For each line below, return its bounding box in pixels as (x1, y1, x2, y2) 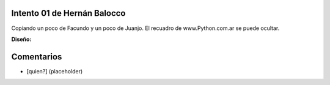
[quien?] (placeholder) (26, 67, 83, 75)
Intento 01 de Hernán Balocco (11, 8, 126, 18)
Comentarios (11, 51, 62, 62)
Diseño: (11, 35, 32, 43)
